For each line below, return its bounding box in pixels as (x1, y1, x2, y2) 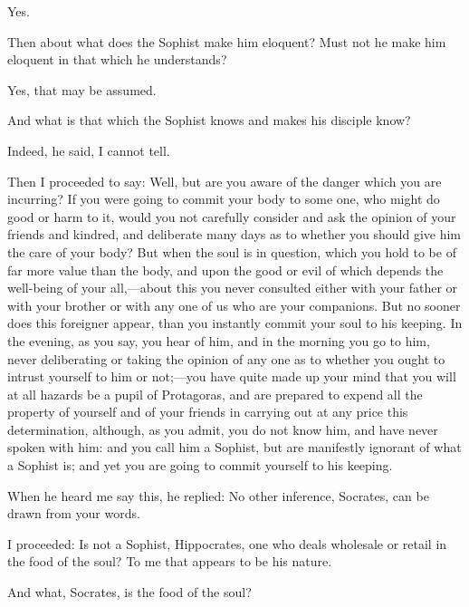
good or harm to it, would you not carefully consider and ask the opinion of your (7, 207, 456, 226)
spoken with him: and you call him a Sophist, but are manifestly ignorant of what (7, 438, 462, 457)
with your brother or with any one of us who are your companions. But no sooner (7, 295, 461, 314)
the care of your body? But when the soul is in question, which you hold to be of (7, 242, 456, 261)
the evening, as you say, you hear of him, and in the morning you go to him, (7, 331, 430, 350)
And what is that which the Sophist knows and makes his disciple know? (7, 111, 411, 130)
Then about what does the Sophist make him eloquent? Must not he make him (7, 32, 446, 51)
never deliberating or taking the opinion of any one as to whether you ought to (7, 349, 445, 368)
